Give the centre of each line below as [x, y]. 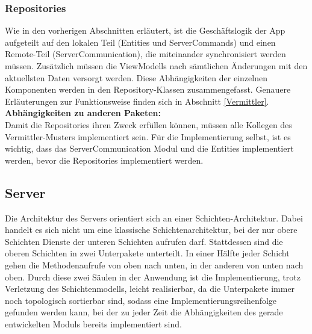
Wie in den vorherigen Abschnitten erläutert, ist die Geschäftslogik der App [145, 30]
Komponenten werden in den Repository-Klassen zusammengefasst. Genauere [148, 89]
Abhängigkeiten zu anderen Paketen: [83, 113]
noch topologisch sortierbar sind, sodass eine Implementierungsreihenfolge [141, 300]
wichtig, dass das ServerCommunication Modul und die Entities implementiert [149, 148]
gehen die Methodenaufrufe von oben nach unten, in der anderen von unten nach [154, 264]
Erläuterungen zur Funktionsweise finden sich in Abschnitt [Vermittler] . [137, 101]
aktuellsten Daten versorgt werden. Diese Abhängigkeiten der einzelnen [136, 77]
